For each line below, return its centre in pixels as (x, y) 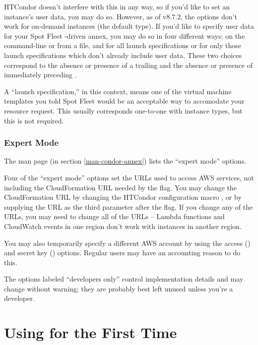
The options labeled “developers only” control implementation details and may (124, 279)
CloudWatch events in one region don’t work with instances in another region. (123, 226)
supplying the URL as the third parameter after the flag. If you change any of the (129, 206)
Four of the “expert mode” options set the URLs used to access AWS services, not (129, 177)
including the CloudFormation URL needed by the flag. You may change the (120, 187)
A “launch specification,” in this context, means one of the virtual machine (118, 91)
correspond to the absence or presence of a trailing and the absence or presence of (129, 65)
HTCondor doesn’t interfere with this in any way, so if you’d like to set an (117, 6)
